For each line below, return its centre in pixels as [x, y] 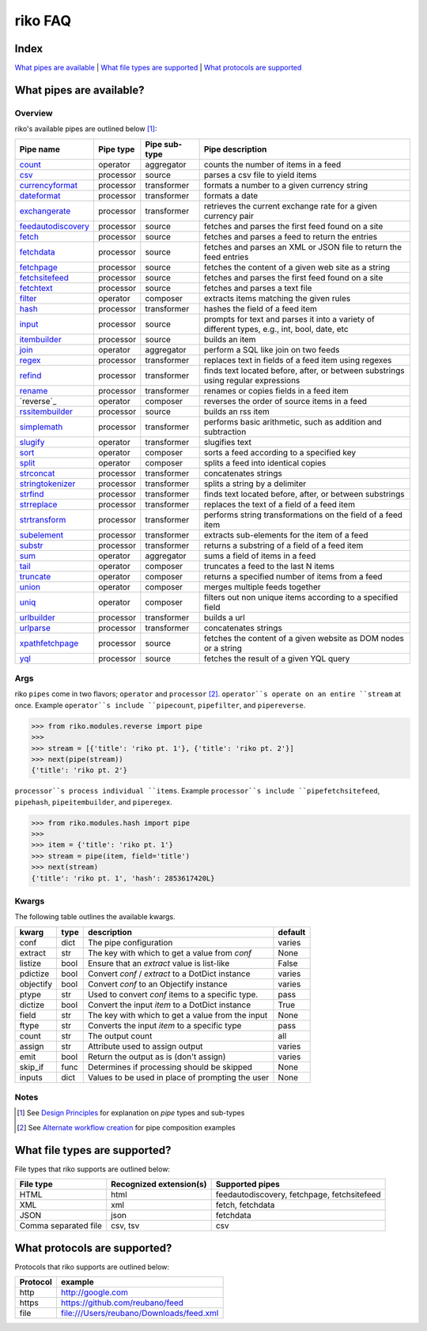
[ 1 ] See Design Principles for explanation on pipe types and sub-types [131, 1113]
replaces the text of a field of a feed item [280, 504]
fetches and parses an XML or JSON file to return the [303, 247]
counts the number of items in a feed [272, 164]
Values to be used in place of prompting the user [178, 1077]
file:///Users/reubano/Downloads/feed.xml [140, 1314]
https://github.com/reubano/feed [122, 1303]
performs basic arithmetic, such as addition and [293, 421]
